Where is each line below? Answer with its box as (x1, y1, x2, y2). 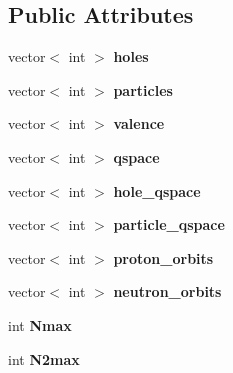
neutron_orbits (113, 281, 222, 302)
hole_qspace (113, 180, 201, 201)
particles (113, 79, 173, 100)
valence (113, 113, 165, 134)
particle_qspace (113, 214, 225, 235)
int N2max (8, 348, 80, 369)
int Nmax (8, 314, 72, 335)
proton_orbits (113, 247, 214, 268)
